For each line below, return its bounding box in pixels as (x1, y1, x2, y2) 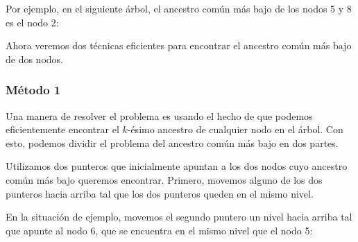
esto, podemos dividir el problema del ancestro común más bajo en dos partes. (6, 135, 339, 150)
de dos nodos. (6, 51, 63, 66)
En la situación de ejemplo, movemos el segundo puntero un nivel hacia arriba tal (6, 209, 352, 224)
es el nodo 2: (6, 15, 59, 29)
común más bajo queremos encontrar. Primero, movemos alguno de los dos (6, 172, 323, 187)
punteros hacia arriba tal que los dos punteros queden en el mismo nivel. (6, 186, 314, 200)
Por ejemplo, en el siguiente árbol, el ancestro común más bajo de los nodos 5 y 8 (6, 1, 352, 15)
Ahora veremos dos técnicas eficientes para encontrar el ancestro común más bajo (6, 38, 352, 53)
